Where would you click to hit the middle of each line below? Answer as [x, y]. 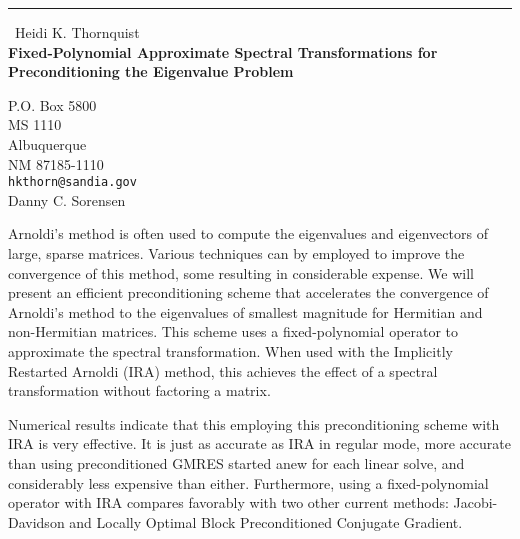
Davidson [36, 521]
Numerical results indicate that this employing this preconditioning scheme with [254, 423]
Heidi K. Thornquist [77, 32]
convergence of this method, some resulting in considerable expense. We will [241, 272]
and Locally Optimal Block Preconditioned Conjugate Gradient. [266, 521]
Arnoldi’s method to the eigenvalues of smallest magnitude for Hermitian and [245, 311]
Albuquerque [47, 143]
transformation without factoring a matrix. [139, 390]
